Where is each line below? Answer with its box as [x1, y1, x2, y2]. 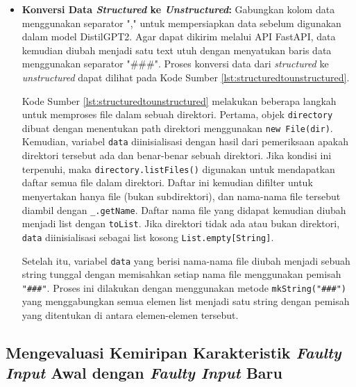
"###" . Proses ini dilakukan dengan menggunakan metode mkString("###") [22, 280, 346, 295]
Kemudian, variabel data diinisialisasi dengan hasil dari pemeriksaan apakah [22, 134, 349, 149]
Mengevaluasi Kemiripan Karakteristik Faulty [6, 342, 341, 363]
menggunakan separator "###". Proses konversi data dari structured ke [22, 56, 329, 71]
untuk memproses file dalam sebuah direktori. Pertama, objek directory [22, 107, 333, 122]
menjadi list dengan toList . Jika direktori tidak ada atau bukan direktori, [22, 216, 340, 231]
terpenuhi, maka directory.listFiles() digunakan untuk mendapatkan [22, 161, 335, 176]
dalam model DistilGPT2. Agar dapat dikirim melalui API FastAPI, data [22, 29, 336, 44]
